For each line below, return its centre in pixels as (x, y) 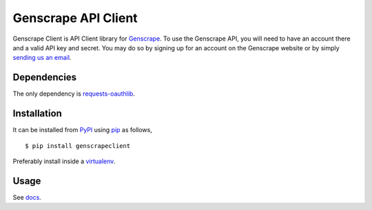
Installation (37, 114)
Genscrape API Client (75, 18)
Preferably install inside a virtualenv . (64, 161)
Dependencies (45, 77)
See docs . (27, 197)
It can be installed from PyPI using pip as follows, (83, 130)
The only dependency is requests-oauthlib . (74, 94)
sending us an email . (42, 58)
